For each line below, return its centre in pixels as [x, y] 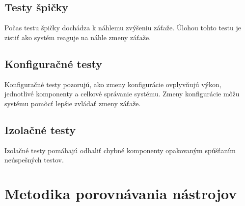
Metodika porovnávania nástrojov [121, 193]
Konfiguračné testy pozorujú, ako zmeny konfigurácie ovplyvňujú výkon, [113, 84]
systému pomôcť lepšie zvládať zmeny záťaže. [73, 103]
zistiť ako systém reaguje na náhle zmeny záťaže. [78, 37]
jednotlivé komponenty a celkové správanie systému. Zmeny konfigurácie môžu [122, 94]
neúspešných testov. [34, 160]
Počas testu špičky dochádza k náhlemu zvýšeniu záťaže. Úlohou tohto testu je [123, 28]
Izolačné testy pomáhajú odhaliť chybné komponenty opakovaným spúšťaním [120, 150]
